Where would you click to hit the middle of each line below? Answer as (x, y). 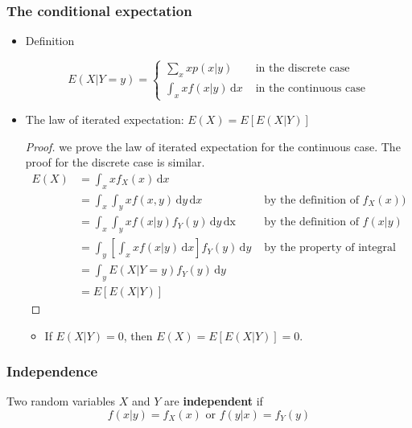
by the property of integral (330, 248)
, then (138, 335)
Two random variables (61, 401)
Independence (52, 371)
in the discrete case (303, 69)
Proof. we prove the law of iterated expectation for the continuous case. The (213, 146)
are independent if (214, 401)
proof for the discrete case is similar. (115, 162)
